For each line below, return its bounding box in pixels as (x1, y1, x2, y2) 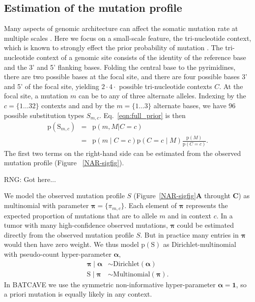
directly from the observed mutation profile (4, 229, 134, 240)
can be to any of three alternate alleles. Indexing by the (78, 91, 246, 101)
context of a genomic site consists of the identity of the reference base (36, 52, 246, 62)
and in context (168, 210, 212, 220)
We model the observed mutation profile (4, 190, 125, 201)
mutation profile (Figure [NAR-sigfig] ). (4, 157, 124, 168)
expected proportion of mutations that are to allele (4, 210, 157, 220)
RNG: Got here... (4, 174, 56, 184)
